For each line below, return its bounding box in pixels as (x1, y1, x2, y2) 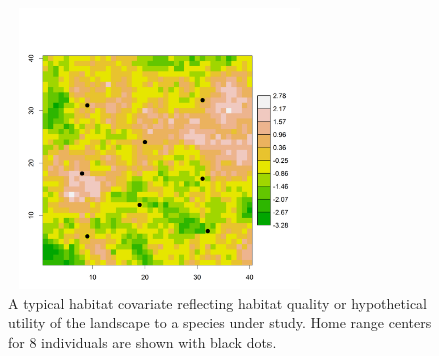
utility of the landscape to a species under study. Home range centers (8, 312, 432, 333)
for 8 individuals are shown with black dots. (8, 332, 277, 353)
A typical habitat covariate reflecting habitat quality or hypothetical (8, 292, 427, 313)
